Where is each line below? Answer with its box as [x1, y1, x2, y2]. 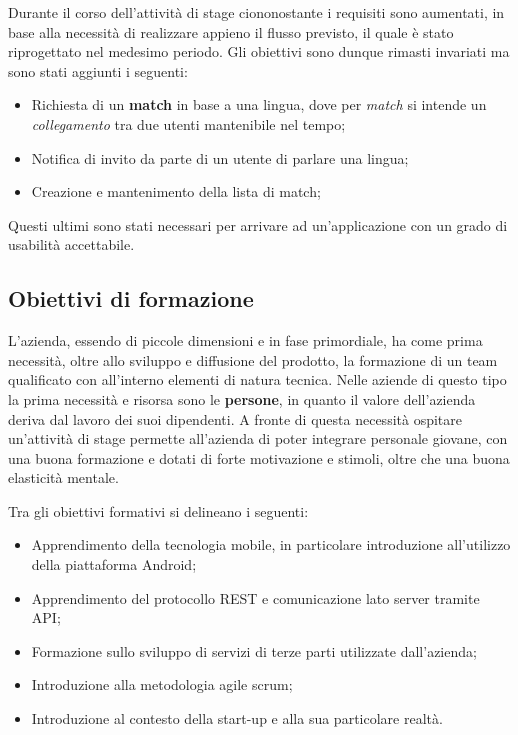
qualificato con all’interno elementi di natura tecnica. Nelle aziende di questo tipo [8, 369, 507, 390]
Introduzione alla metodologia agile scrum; [31, 674, 293, 695]
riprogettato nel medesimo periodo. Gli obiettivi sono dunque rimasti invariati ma [8, 41, 510, 62]
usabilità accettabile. [8, 234, 135, 255]
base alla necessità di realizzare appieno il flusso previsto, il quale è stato [8, 21, 454, 42]
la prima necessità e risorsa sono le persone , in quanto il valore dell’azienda [8, 388, 476, 409]
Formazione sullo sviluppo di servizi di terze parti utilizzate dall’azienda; [31, 640, 477, 661]
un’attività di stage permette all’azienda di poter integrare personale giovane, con [8, 428, 508, 449]
